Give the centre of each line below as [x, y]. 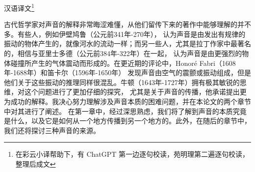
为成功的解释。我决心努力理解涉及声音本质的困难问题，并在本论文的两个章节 [127, 101]
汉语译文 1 [19, 7]
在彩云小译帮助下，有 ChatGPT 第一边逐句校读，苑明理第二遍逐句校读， [132, 154]
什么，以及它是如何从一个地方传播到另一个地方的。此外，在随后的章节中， [131, 121]
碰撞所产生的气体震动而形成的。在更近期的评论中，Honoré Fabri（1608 [123, 63]
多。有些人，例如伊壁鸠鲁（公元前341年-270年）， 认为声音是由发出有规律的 [125, 34]
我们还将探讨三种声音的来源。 [52, 130]
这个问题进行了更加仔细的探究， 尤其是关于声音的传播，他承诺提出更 [135, 92]
